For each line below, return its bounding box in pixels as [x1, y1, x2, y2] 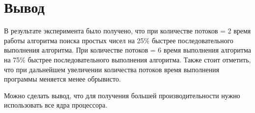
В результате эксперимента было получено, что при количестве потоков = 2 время [4, 26, 251, 36]
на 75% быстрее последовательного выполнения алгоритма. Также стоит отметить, [4, 54, 251, 64]
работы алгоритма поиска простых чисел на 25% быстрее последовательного [4, 35, 233, 45]
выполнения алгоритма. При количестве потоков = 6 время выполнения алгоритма [4, 45, 251, 55]
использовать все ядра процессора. [4, 100, 107, 110]
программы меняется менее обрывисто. [4, 74, 121, 84]
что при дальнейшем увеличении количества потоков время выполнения [4, 64, 219, 74]
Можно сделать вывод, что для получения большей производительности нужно [4, 90, 240, 100]
